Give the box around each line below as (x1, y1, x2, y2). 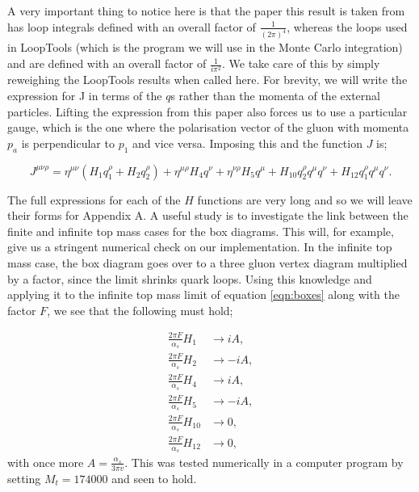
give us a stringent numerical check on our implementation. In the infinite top (7, 238, 392, 255)
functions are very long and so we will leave (197, 191, 413, 208)
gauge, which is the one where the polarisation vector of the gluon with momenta (7, 119, 409, 136)
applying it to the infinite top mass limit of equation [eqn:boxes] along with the (7, 286, 400, 303)
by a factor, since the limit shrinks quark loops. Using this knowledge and (7, 270, 372, 287)
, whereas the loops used (287, 18, 408, 35)
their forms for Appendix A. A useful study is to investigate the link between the (7, 207, 409, 224)
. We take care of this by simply (222, 55, 380, 72)
